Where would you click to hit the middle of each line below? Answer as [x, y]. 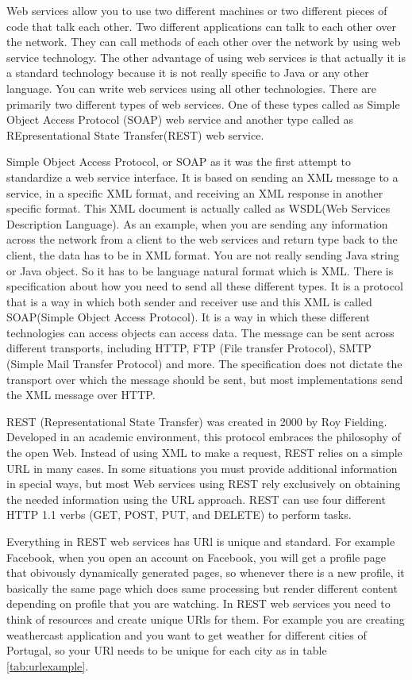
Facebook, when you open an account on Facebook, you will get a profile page [196, 557]
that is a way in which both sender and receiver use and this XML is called [189, 301]
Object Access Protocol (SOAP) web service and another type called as [180, 119]
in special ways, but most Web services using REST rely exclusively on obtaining [204, 484]
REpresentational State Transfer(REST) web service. [135, 134]
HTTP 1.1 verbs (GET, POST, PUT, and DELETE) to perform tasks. [179, 515]
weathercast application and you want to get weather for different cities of [187, 634]
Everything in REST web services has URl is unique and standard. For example [201, 541]
